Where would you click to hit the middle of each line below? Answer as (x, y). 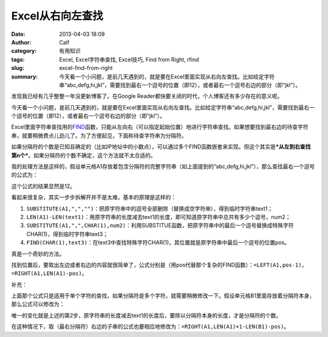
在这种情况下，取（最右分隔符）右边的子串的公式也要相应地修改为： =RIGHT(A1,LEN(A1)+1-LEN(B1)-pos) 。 (150, 327)
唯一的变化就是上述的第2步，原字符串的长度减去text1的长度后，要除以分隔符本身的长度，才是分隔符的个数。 (146, 315)
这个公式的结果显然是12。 (43, 186)
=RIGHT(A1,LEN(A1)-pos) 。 (49, 273)
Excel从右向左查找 (57, 16)
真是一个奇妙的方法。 (38, 254)
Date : (18, 34)
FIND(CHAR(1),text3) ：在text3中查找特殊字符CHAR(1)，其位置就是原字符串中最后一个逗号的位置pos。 (158, 243)
